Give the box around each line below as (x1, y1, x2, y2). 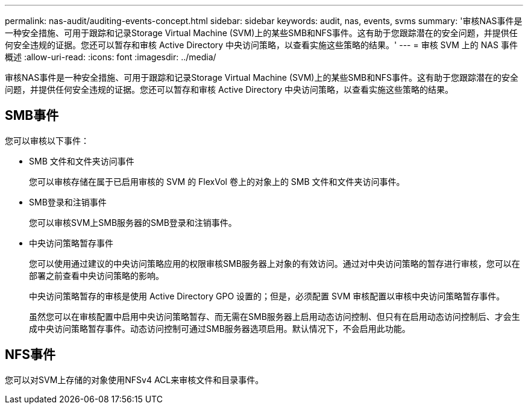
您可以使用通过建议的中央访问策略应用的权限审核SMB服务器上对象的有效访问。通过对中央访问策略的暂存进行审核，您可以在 (29, 258, 520, 269)
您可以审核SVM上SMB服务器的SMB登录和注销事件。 (29, 217, 237, 228)
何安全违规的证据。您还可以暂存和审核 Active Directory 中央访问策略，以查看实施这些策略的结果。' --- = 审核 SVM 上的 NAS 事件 (5, 40, 518, 50)
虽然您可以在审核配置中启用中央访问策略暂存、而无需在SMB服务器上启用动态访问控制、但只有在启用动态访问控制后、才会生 (29, 311, 520, 322)
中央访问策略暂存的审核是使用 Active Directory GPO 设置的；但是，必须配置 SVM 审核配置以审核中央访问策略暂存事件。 (29, 290, 505, 301)
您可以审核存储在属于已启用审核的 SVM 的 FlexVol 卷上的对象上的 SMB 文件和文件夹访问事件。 (29, 176, 405, 187)
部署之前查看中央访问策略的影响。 (29, 270, 164, 281)
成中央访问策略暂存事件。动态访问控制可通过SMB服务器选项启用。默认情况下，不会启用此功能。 (29, 323, 410, 334)
